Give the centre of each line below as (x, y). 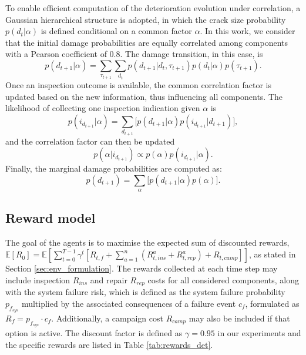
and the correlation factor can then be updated (90, 141)
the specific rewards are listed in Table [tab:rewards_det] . (109, 344)
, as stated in (273, 254)
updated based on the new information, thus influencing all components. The (144, 96)
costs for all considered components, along (223, 279)
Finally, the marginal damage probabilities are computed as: (114, 168)
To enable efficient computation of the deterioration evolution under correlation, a (153, 8)
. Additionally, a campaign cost (107, 318)
